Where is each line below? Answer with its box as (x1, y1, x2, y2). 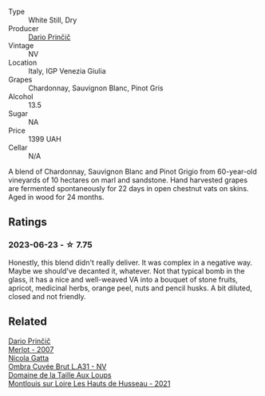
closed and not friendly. (8, 291, 86, 301)
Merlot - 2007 (8, 344, 54, 354)
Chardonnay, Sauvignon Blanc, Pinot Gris (28, 83, 164, 93)
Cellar (8, 143, 28, 152)
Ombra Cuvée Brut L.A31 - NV (8, 362, 107, 371)
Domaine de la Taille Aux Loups (8, 370, 112, 379)
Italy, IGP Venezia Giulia (28, 66, 106, 75)
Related (8, 315, 48, 329)
